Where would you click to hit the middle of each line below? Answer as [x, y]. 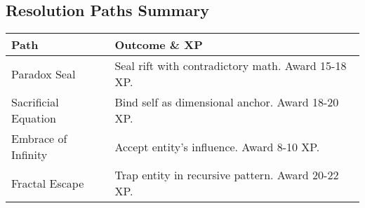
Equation [34, 118]
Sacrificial [35, 102]
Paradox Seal [44, 74]
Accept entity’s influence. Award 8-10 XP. [217, 146]
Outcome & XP [159, 45]
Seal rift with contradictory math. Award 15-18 [231, 66]
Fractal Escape [48, 183]
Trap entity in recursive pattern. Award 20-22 [227, 175]
